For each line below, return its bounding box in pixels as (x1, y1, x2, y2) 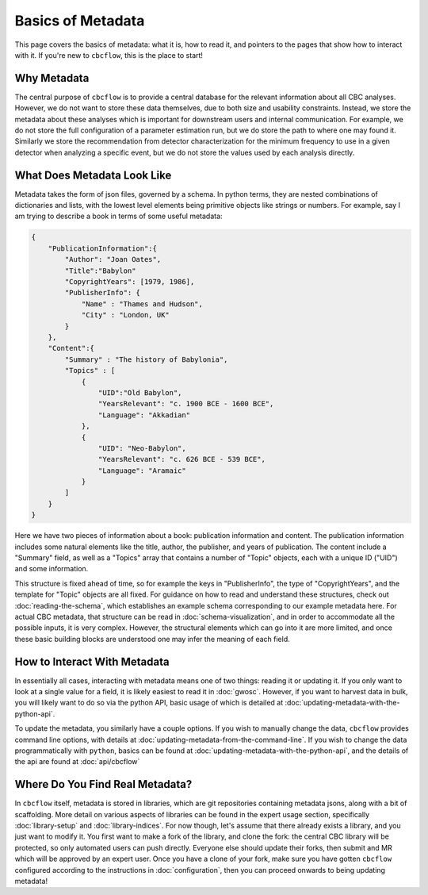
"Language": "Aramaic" (97, 466, 186, 475)
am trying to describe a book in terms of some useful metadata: (14, 211, 223, 221)
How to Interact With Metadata (14, 655, 170, 668)
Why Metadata (14, 71, 90, 85)
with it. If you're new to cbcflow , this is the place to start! (14, 50, 204, 60)
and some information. (14, 564, 89, 574)
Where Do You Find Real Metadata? (14, 778, 193, 791)
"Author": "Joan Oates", (64, 255, 162, 264)
